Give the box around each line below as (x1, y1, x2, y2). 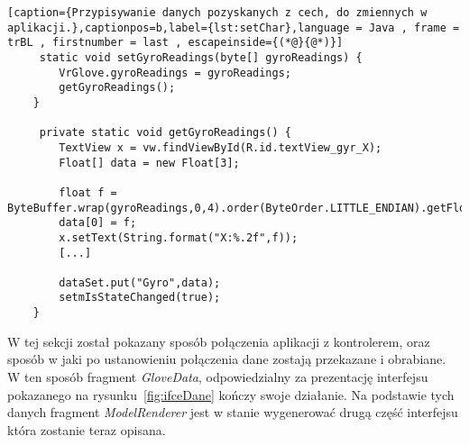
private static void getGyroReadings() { (39, 126, 291, 140)
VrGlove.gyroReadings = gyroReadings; (59, 66, 291, 79)
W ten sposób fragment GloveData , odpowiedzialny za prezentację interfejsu (7, 367, 428, 386)
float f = (59, 186, 117, 199)
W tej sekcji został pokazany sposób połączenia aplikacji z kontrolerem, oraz (7, 331, 430, 350)
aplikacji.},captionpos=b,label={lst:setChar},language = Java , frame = (7, 21, 460, 34)
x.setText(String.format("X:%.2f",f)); (59, 231, 299, 244)
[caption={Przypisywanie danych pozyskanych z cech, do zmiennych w (7, 6, 428, 19)
